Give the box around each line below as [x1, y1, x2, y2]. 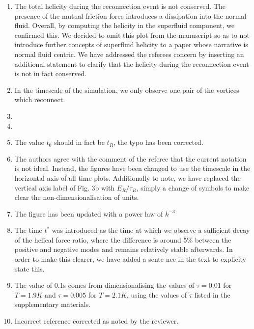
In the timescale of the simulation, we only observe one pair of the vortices [14, 84, 239, 95]
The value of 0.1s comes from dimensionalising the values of [14, 280, 195, 290]
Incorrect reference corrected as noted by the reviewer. [14, 316, 179, 326]
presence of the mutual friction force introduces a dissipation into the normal [14, 10, 247, 21]
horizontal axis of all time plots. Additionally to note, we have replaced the [14, 172, 241, 183]
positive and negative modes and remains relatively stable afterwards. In [14, 244, 233, 254]
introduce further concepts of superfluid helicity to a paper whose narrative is [14, 39, 248, 50]
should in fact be [54, 137, 105, 147]
